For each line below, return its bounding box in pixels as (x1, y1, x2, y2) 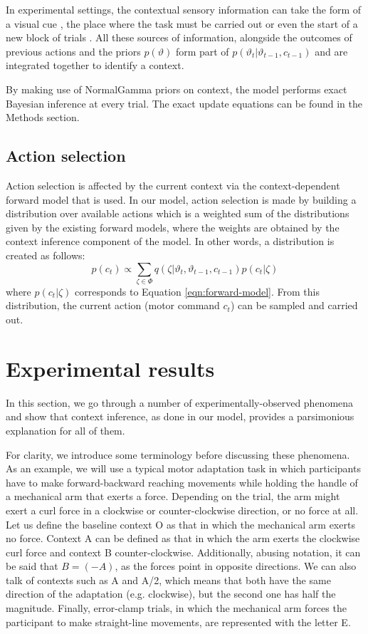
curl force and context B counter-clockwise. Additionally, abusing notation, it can (6, 544, 361, 559)
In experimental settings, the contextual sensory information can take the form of (6, 2, 362, 16)
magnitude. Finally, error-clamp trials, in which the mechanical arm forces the (6, 601, 347, 615)
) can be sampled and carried (230, 298, 358, 313)
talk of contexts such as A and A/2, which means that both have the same (6, 572, 331, 587)
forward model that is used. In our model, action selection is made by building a (6, 192, 357, 207)
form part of (175, 43, 229, 58)
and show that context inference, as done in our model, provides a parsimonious (6, 409, 354, 424)
